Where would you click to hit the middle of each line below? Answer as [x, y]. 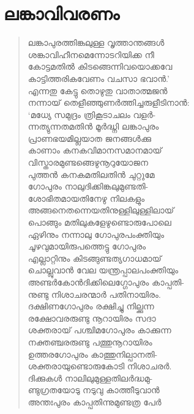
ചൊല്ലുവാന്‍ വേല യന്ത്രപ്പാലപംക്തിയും [103, 270]
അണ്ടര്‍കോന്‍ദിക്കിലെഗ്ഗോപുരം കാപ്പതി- [106, 282]
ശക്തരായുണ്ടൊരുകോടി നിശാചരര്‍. [100, 366]
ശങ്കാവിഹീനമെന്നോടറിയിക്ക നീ [91, 54]
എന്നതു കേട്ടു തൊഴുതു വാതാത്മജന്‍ [98, 90]
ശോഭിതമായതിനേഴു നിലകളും [86, 198]
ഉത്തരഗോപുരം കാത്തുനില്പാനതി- [93, 354]
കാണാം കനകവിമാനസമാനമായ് [95, 150]
